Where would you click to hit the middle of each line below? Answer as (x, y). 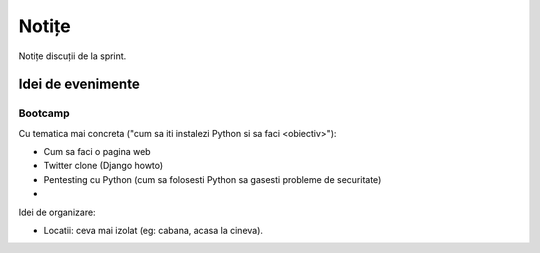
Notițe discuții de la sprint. (72, 56)
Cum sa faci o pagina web (97, 152)
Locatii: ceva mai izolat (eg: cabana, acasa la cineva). (153, 231)
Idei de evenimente (79, 84)
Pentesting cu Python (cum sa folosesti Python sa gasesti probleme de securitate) (212, 179)
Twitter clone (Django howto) (103, 166)
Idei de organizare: (57, 212)
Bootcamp (44, 113)
